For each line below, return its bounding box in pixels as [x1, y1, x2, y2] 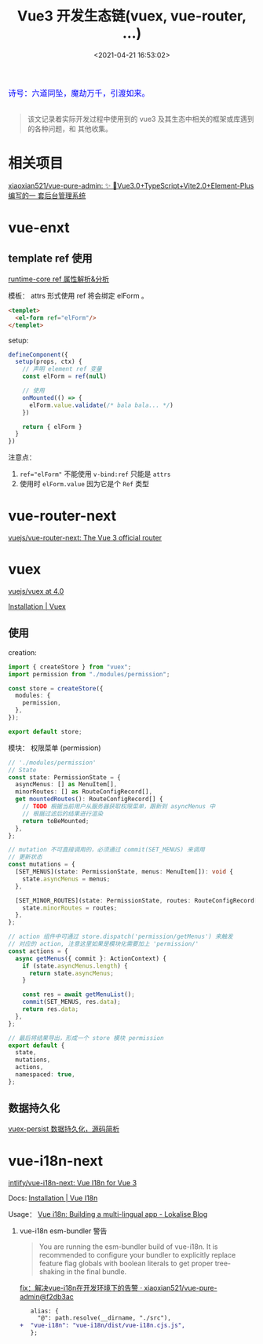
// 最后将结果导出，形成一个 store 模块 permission [8, 1034, 164, 1042]
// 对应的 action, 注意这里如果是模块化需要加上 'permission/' [8, 940, 199, 948]
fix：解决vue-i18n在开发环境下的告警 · [19, 1283, 143, 1292]
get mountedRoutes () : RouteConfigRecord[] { [15, 795, 163, 804]
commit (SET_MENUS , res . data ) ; [22, 998, 122, 1006]
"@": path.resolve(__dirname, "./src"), [37, 1314, 171, 1322]
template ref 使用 [8, 252, 93, 266]
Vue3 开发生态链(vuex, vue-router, [16, 7, 247, 25]
